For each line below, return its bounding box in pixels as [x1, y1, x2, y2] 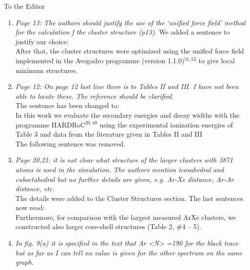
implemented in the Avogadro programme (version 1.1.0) [15, 55, 185, 65]
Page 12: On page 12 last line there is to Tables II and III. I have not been [15, 81, 239, 91]
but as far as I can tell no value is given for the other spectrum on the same [15, 247, 242, 257]
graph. [15, 257, 34, 267]
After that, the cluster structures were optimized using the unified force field [15, 46, 244, 56]
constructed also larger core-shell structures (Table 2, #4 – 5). [15, 221, 202, 232]
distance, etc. [15, 183, 55, 194]
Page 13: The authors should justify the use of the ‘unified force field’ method [15, 17, 246, 27]
